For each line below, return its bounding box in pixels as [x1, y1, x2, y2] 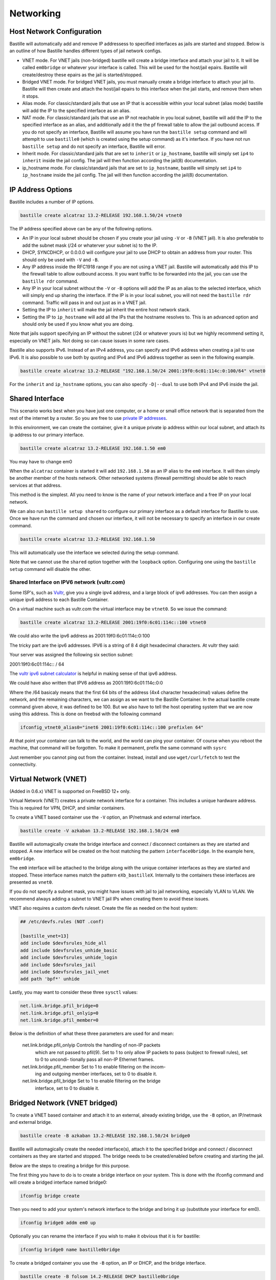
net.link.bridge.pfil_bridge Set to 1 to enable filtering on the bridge [22, 1078, 161, 1084]
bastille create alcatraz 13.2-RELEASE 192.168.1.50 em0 [20, 445, 166, 451]
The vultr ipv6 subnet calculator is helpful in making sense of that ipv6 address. [9, 670, 177, 676]
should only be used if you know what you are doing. [22, 321, 134, 327]
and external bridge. [9, 1119, 52, 1125]
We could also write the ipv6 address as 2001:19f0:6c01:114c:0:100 [9, 633, 150, 639]
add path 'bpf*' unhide [20, 976, 80, 982]
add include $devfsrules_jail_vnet [20, 969, 109, 975]
